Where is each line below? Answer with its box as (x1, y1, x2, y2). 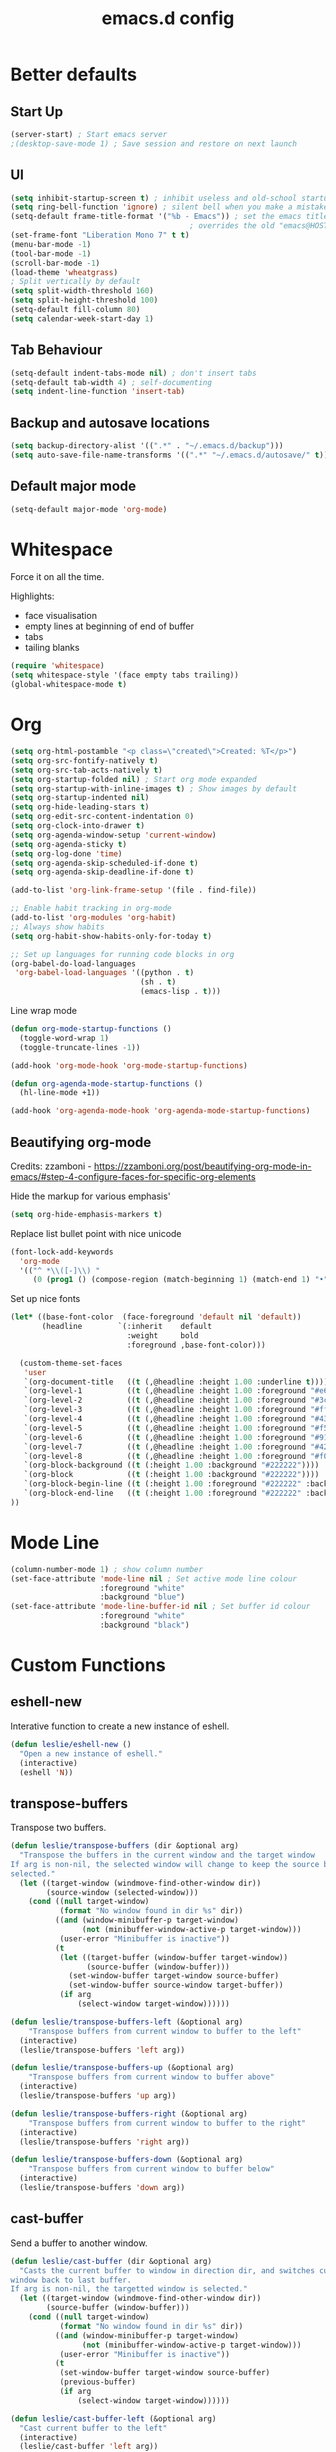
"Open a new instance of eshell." (19, 1748, 163, 1759)
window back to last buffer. (10, 2275, 132, 2285)
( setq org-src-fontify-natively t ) (10, 755, 159, 766)
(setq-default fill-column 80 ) (10, 305, 141, 315)
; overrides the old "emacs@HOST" (189, 221, 333, 231)
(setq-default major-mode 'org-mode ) (10, 504, 168, 514)
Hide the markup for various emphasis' (10, 1190, 171, 1202)
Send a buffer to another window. (10, 2237, 148, 2249)
